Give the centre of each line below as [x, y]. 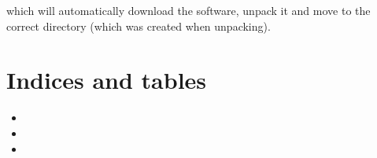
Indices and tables [107, 80]
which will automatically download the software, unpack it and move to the [188, 10]
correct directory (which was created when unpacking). [139, 26]
